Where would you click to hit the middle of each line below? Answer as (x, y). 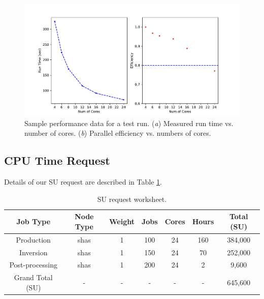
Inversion (34, 252)
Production (33, 239)
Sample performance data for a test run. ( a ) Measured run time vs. (129, 123)
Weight (122, 221)
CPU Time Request (57, 160)
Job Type (34, 221)
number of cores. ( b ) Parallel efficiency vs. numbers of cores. (118, 133)
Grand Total (33, 277)
